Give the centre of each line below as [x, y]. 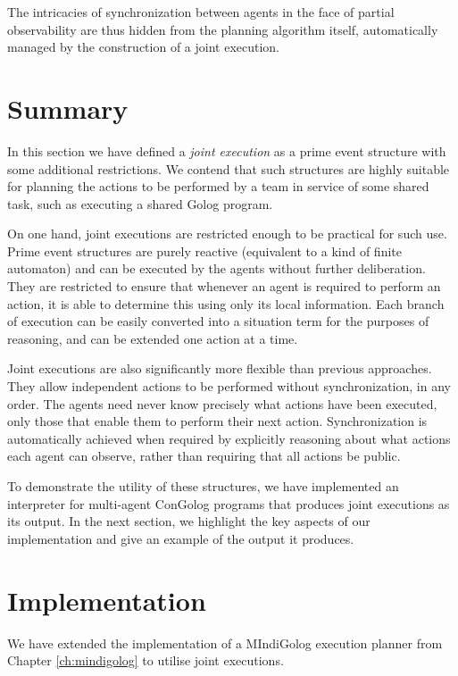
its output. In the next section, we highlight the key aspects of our [189, 521]
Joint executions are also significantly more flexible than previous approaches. [220, 368]
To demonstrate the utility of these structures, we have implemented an [203, 486]
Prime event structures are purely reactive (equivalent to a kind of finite [204, 250]
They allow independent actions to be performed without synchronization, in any [229, 386]
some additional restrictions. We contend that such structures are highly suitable [229, 168]
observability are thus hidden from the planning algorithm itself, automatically [223, 29]
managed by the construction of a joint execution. [144, 47]
